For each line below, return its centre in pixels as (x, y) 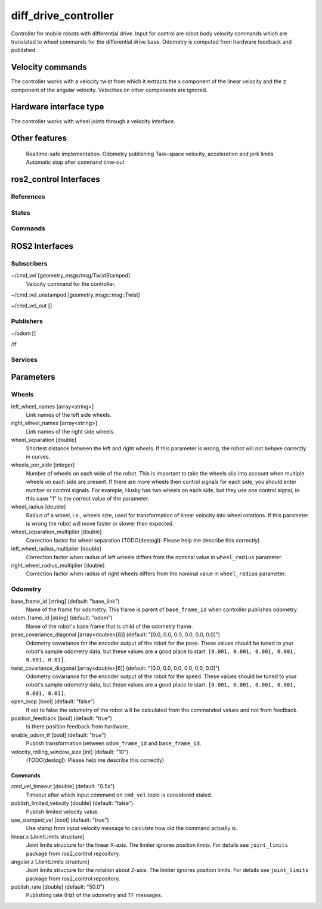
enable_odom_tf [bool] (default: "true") (59, 735)
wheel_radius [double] (38, 507)
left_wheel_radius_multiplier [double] (56, 549)
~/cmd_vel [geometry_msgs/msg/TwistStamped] (71, 276)
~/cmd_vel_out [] (32, 306)
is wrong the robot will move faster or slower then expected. (100, 524)
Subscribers (29, 263)
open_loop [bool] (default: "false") (53, 701)
